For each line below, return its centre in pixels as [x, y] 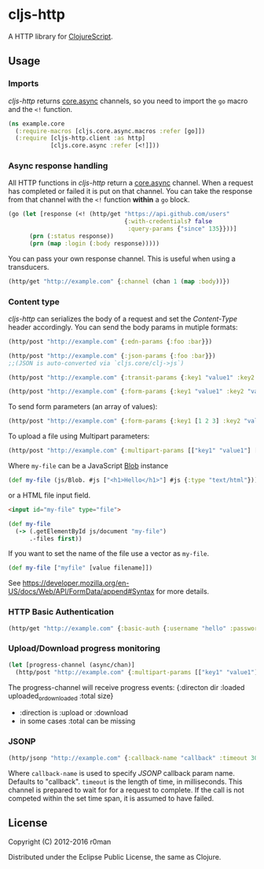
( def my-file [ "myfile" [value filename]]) [81, 568]
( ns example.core [37, 124]
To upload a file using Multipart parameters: [79, 436]
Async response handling [58, 166]
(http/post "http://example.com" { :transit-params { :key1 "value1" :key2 [132, 377]
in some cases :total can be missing [77, 721]
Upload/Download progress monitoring [84, 648]
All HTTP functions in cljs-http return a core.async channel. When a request [131, 183]
